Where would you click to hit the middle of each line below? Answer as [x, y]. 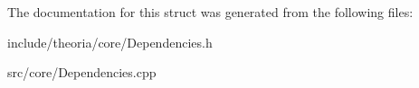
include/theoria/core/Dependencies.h [110, 42]
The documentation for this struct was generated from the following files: [210, 12]
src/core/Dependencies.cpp [82, 72]
